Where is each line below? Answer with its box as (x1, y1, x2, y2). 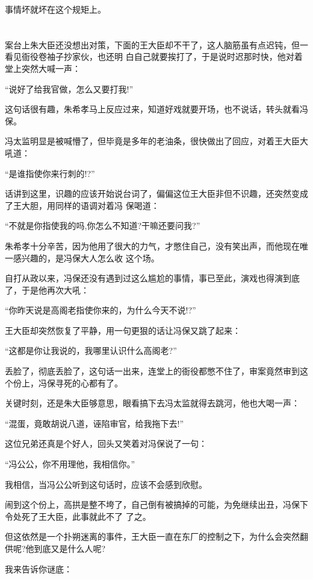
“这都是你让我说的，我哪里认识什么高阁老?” (5, 344, 177, 357)
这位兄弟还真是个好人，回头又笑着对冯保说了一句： (5, 437, 207, 450)
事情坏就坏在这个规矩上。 (5, 3, 106, 15)
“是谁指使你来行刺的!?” (5, 167, 95, 179)
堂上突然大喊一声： (5, 62, 81, 74)
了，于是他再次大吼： (5, 283, 89, 296)
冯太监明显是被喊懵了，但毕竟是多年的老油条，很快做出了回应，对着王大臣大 (5, 135, 308, 147)
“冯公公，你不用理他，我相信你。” (5, 458, 135, 470)
